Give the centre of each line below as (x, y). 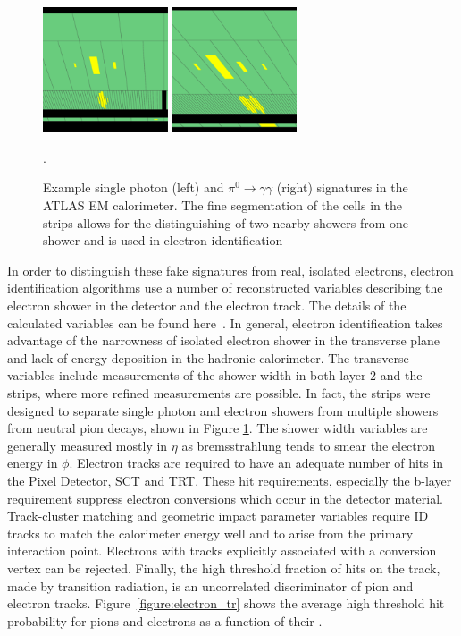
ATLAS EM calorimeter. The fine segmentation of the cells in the (222, 205)
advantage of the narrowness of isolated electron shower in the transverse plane (224, 340)
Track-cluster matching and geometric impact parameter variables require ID (218, 516)
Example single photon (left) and (134, 187)
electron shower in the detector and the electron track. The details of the (207, 305)
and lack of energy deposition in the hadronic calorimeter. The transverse (208, 357)
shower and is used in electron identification (163, 240)
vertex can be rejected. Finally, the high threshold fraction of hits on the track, (224, 568)
